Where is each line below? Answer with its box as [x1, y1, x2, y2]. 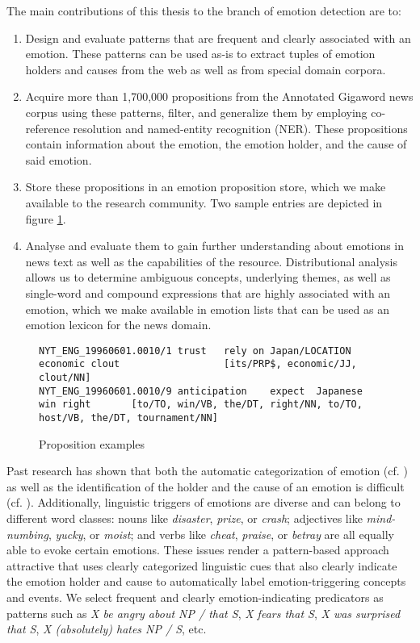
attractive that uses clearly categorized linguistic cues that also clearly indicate [6, 557, 397, 574]
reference [25, 119, 69, 136]
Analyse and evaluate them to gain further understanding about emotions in [25, 237, 405, 254]
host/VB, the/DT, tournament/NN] [39, 411, 218, 424]
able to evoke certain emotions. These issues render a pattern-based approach [6, 541, 389, 558]
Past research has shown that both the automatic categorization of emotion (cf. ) [6, 462, 408, 479]
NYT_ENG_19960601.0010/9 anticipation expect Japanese [39, 385, 363, 397]
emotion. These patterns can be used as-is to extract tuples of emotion [25, 45, 376, 62]
